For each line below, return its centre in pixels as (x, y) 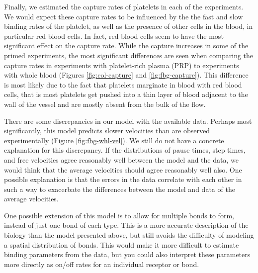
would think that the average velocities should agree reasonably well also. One (123, 169)
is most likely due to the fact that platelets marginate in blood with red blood (123, 84)
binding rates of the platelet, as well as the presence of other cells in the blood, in (129, 26)
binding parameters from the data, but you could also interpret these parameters (127, 254)
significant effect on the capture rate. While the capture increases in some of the (126, 45)
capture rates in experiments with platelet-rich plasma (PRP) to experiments (122, 65)
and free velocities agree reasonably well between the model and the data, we (121, 159)
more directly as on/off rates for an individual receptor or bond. (102, 264)
